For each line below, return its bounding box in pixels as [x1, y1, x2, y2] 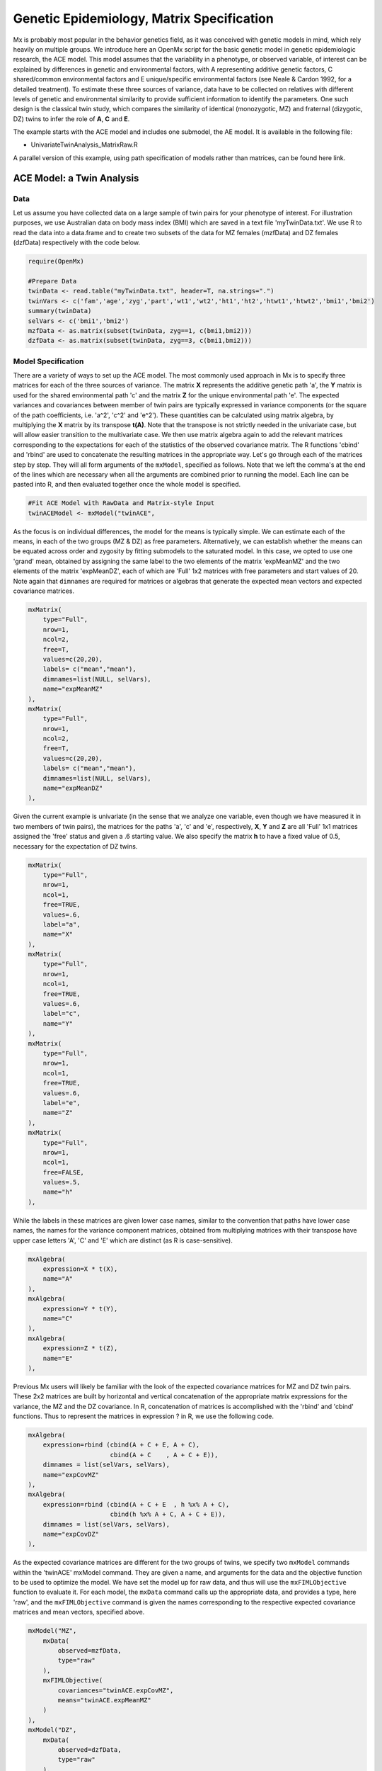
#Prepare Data [28, 277, 77, 285]
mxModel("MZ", [28, 1626, 77, 1635]
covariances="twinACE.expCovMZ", [57, 1686, 174, 1694]
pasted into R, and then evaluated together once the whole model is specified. [13, 480, 241, 489]
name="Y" [42, 1019, 74, 1027]
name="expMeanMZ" [42, 685, 103, 694]
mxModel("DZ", [28, 1726, 77, 1734]
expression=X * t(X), [42, 1264, 118, 1273]
